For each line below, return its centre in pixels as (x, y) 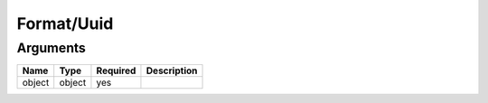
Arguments (51, 48)
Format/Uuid (65, 23)
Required (116, 70)
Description (172, 70)
